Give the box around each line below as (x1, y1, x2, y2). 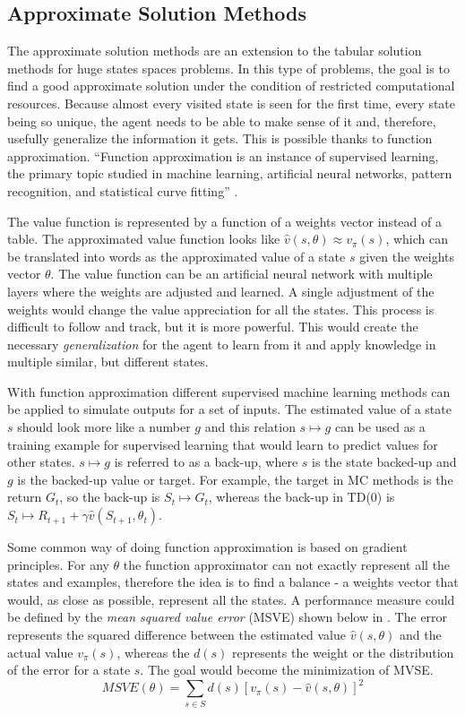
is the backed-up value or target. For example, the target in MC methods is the (17, 469, 453, 488)
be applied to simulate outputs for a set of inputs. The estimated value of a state (7, 400, 452, 418)
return (7, 487, 42, 506)
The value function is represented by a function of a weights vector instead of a (7, 211, 442, 230)
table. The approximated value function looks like (7, 229, 280, 248)
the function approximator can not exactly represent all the (123, 555, 451, 573)
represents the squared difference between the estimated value (7, 625, 347, 644)
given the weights (359, 246, 454, 265)
